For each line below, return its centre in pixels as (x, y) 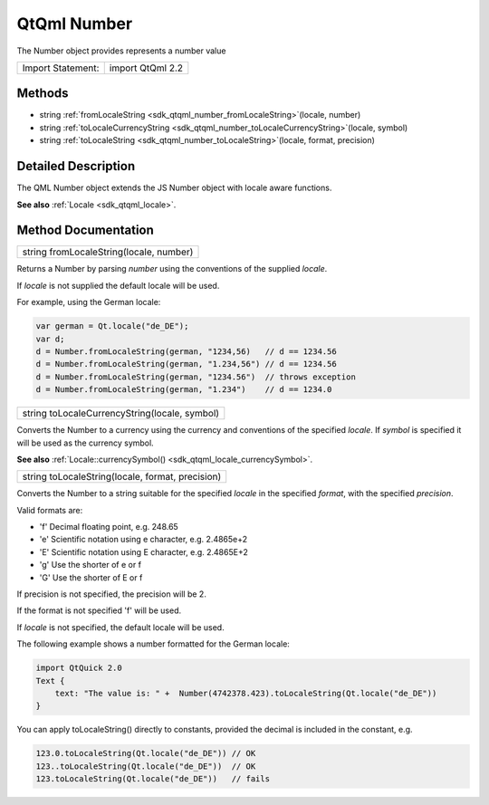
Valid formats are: (50, 510)
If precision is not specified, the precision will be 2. (112, 594)
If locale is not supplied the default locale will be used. (118, 285)
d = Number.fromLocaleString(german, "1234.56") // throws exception (196, 377)
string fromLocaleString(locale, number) (108, 252)
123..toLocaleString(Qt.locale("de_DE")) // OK (146, 766)
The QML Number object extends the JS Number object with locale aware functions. (174, 188)
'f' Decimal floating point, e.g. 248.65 (109, 527)
